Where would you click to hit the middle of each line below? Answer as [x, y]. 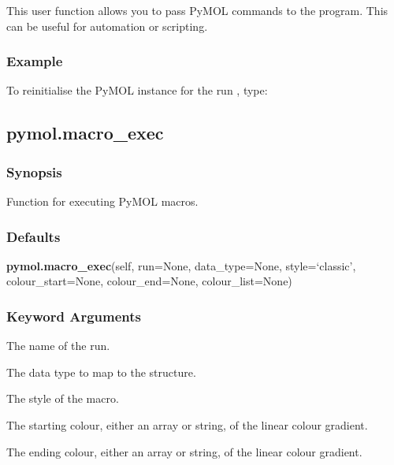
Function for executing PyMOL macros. [102, 201]
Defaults [33, 236]
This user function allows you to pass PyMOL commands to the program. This [197, 10]
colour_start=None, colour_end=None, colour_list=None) [149, 281]
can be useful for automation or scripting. [107, 26]
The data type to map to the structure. [101, 372]
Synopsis [34, 171]
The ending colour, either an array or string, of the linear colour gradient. [184, 451]
